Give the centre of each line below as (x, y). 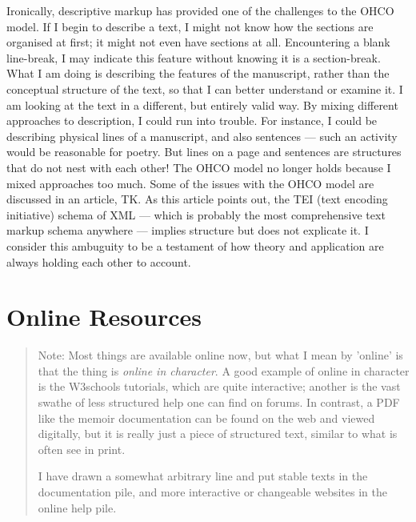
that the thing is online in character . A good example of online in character (224, 370)
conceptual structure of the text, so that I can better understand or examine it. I (205, 88)
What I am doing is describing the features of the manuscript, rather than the (198, 73)
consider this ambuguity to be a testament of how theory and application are (195, 245)
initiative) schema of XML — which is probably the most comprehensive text (196, 214)
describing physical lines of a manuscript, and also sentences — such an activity (202, 136)
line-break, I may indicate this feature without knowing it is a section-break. (194, 57)
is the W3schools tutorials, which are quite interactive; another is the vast (219, 386)
